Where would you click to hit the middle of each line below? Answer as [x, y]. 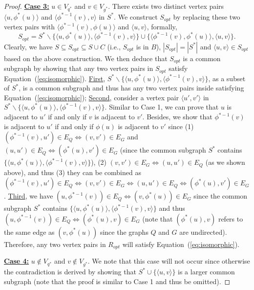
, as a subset [227, 78]
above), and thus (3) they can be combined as [73, 172]
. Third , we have [29, 196]
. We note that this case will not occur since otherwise [169, 261]
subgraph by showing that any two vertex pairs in [79, 68]
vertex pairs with [29, 27]
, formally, [162, 27]
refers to [231, 218]
